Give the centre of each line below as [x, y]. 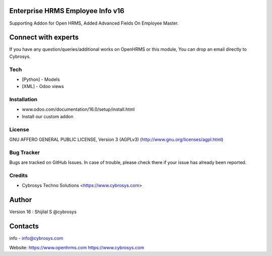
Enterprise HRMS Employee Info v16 [67, 11]
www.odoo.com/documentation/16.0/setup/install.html [78, 109]
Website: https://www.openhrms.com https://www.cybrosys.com [77, 247]
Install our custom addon [48, 116]
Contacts [24, 226]
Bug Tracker [25, 152]
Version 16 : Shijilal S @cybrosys [43, 212]
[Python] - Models [41, 79]
